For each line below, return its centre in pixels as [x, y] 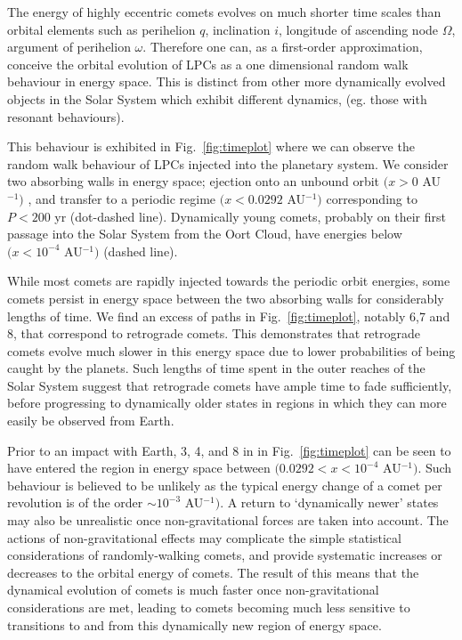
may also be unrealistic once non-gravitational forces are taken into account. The [228, 520]
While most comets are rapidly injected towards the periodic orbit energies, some [229, 281]
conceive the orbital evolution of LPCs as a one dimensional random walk [208, 64]
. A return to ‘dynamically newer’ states [329, 502]
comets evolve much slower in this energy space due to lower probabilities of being [231, 350]
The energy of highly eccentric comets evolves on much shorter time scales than [224, 12]
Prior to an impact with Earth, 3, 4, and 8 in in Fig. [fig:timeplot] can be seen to [229, 450]
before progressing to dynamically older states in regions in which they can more [227, 403]
